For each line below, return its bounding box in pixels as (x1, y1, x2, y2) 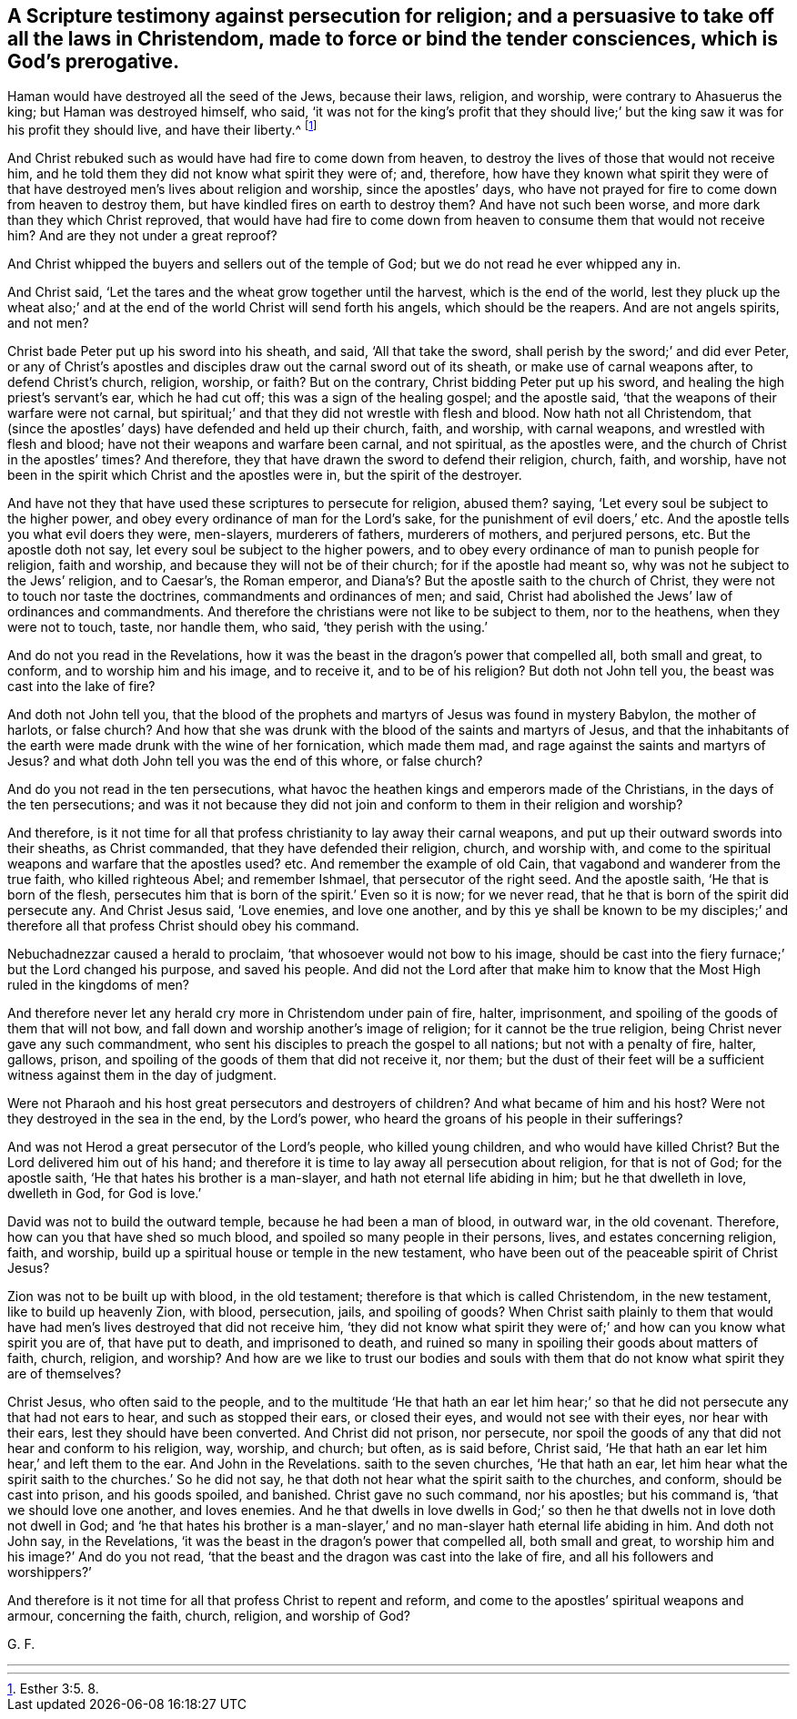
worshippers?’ (7, 1564, 92, 1581)
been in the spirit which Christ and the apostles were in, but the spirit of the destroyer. (7, 467, 522, 483)
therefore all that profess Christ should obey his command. (7, 918, 359, 934)
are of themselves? (7, 1366, 122, 1382)
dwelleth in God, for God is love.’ (7, 1185, 202, 1202)
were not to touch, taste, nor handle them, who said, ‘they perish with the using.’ (7, 619, 488, 636)
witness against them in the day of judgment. (7, 1067, 277, 1083)
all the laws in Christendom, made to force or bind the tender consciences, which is (7, 27, 778, 50)
